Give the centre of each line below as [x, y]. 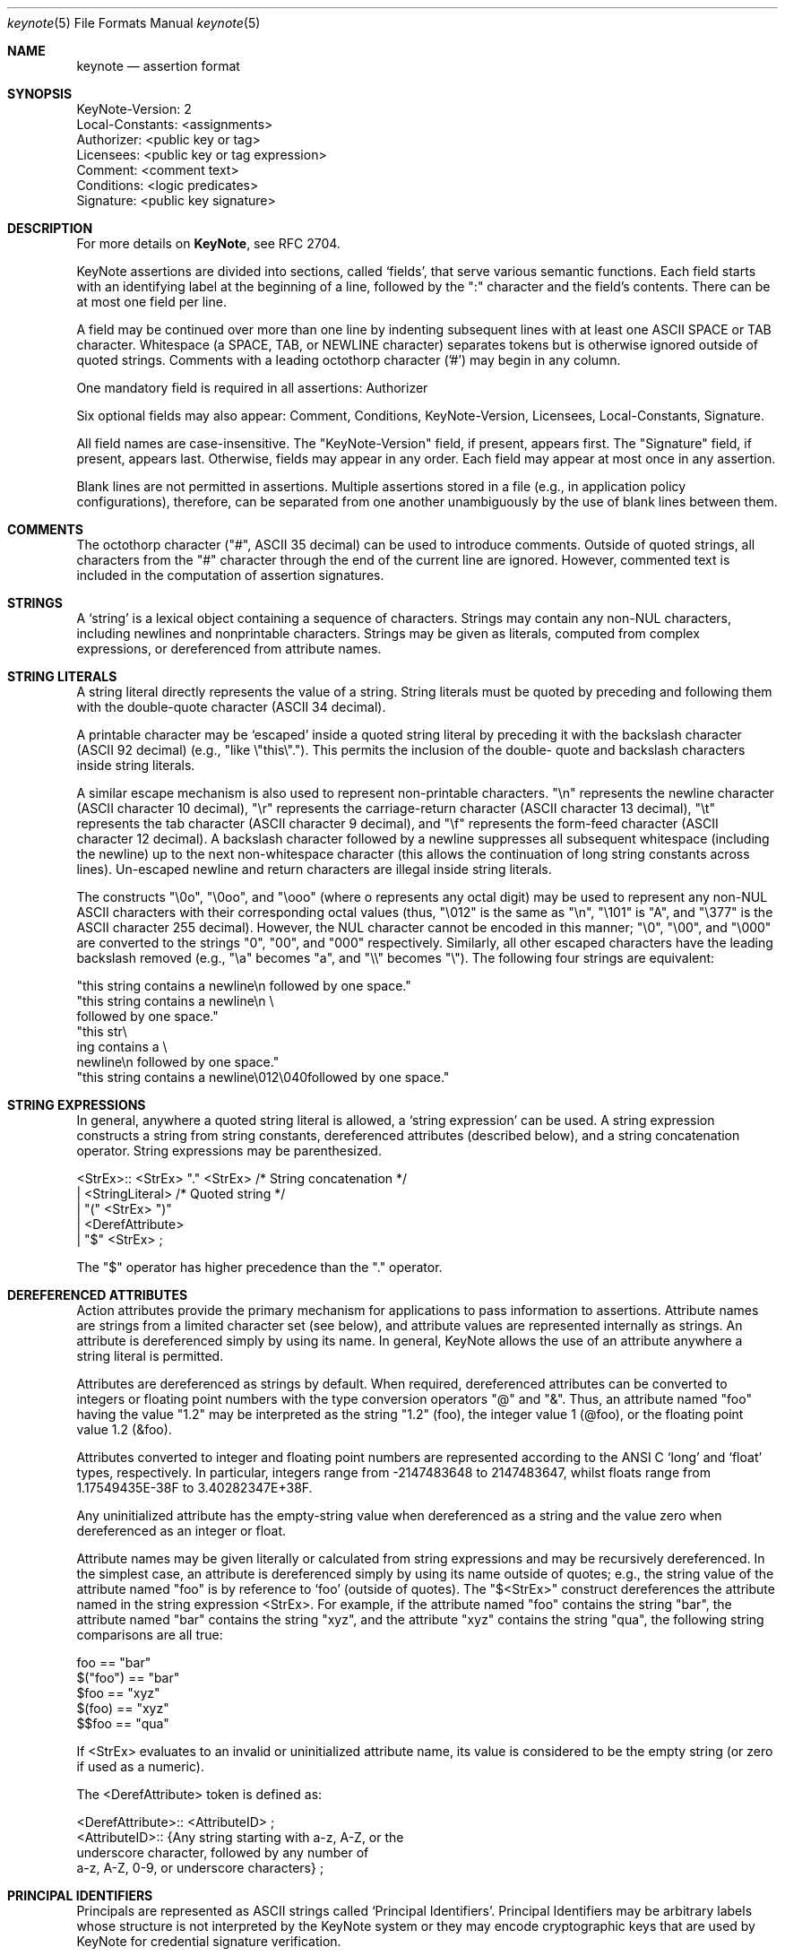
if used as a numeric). [140, 1766]
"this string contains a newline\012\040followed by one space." [263, 1077]
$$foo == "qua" [123, 1723]
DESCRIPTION [50, 228]
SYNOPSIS [40, 94]
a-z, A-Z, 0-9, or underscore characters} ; [200, 1868]
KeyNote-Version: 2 [134, 109]
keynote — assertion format [158, 66]
